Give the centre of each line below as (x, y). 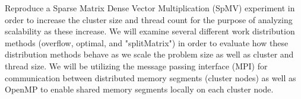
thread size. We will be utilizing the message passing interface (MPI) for (136, 66)
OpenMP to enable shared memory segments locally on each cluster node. (139, 89)
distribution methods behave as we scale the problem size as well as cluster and (149, 54)
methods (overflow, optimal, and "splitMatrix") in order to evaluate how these (147, 42)
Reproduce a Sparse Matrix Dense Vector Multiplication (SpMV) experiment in (150, 8)
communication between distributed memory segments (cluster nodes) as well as (150, 77)
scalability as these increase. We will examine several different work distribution (150, 31)
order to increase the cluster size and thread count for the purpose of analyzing (149, 19)
